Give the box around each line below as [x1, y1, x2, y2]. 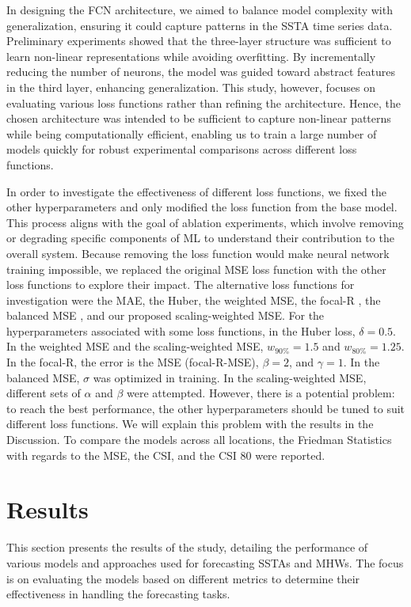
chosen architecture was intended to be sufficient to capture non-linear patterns [6, 110, 391, 127]
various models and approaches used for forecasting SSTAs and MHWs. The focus [6, 554, 404, 571]
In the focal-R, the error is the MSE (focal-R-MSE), [6, 354, 259, 370]
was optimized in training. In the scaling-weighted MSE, [93, 369, 367, 385]
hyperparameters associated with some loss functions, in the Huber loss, [6, 322, 356, 339]
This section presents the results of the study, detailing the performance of [6, 539, 368, 556]
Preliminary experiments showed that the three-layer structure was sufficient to [6, 32, 391, 49]
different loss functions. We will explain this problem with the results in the [6, 415, 374, 432]
